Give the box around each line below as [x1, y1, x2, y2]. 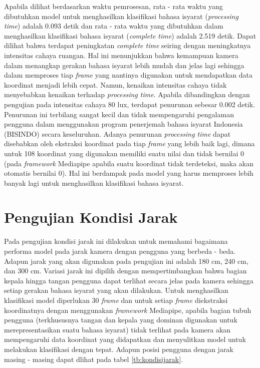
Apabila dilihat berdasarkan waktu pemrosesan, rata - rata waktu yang [4, 1, 223, 11]
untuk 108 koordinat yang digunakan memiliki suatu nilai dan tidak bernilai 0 [4, 148, 244, 158]
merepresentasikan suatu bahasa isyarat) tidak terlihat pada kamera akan [4, 324, 231, 334]
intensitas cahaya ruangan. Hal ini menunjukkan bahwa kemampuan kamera [4, 50, 238, 60]
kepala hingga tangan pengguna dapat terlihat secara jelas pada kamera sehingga [4, 275, 253, 285]
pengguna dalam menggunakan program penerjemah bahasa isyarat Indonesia [4, 119, 243, 129]
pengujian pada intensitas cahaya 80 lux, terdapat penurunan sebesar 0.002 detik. [4, 99, 255, 109]
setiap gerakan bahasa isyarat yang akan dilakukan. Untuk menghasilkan [4, 285, 228, 295]
